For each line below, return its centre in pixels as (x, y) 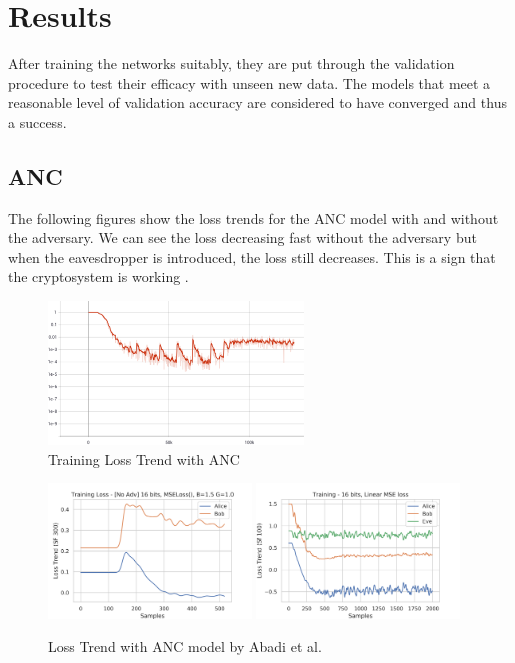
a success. (37, 121)
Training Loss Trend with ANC (144, 458)
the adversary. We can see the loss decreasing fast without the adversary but (242, 237)
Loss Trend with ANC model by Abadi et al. (185, 646)
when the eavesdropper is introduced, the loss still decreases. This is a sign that (252, 256)
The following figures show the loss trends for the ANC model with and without (253, 217)
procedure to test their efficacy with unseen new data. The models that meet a (249, 82)
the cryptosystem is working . (98, 276)
